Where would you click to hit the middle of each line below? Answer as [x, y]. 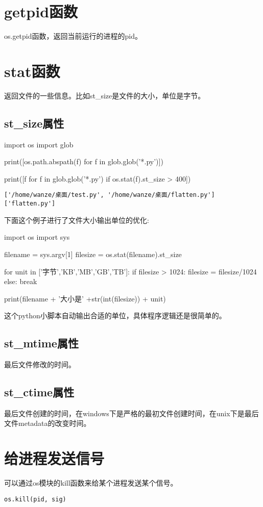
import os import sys [37, 237]
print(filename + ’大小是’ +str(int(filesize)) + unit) [85, 298]
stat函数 [32, 71]
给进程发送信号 [54, 458]
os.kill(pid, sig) [35, 499]
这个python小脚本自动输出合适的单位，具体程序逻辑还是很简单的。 [115, 315]
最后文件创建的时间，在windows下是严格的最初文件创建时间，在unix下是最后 [131, 413]
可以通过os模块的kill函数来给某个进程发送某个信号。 [91, 483]
